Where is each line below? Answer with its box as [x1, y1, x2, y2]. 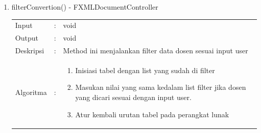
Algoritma [15, 87, 47, 97]
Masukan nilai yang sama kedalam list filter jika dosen [75, 82, 246, 92]
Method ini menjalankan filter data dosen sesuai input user [63, 45, 248, 56]
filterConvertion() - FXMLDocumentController [11, 2, 158, 12]
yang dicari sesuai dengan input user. [75, 92, 192, 103]
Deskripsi [15, 45, 44, 56]
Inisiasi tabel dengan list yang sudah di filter [75, 64, 215, 75]
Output [15, 32, 38, 43]
